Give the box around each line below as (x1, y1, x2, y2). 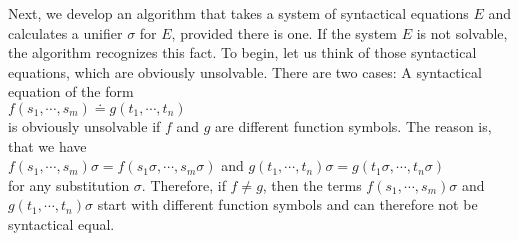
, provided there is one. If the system (171, 22, 398, 43)
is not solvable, (416, 22, 508, 43)
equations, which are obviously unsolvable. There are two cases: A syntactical (8, 61, 482, 82)
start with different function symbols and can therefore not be (97, 194, 478, 215)
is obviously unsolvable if (8, 115, 161, 136)
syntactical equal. (8, 213, 115, 234)
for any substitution (8, 174, 130, 195)
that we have (8, 135, 87, 156)
